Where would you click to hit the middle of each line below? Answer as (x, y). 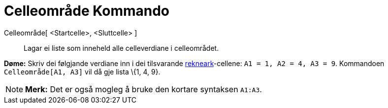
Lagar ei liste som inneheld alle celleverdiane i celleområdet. (121, 48)
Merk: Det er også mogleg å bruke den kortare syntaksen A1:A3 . (144, 89)
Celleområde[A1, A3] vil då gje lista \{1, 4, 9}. (82, 72)
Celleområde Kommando (87, 11)
